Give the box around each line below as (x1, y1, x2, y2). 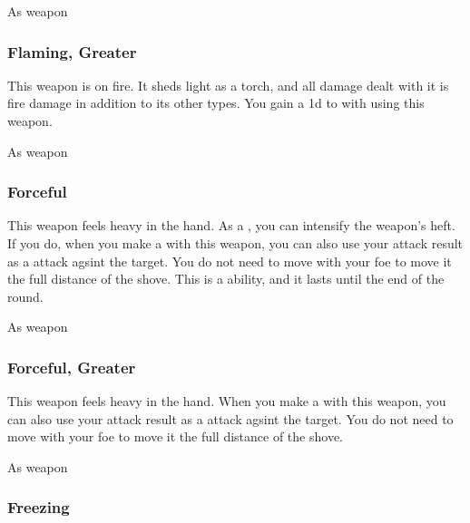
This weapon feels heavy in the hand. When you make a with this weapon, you (7, 392, 446, 411)
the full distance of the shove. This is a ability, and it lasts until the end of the (7, 269, 445, 288)
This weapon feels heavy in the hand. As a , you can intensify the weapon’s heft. (7, 216, 455, 235)
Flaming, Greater (7, 40, 137, 63)
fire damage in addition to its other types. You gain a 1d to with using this (7, 93, 425, 112)
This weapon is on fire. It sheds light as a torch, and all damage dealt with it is (7, 75, 449, 94)
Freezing (7, 496, 70, 518)
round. (7, 286, 44, 305)
